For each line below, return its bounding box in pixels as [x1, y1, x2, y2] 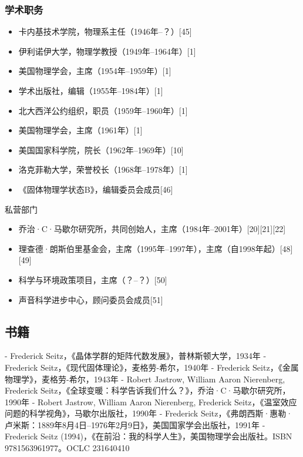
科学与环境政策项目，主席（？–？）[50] [18, 273, 167, 285]
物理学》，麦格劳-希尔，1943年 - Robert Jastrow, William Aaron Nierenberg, [5, 372, 285, 385]
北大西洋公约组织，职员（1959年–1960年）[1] [18, 104, 188, 116]
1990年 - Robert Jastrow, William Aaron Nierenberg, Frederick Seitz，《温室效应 [5, 395, 297, 408]
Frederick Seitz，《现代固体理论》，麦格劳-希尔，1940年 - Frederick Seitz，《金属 [5, 361, 299, 373]
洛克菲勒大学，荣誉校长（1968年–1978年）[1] [18, 163, 188, 176]
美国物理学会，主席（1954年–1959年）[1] [18, 65, 171, 77]
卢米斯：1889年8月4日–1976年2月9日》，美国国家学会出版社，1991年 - [5, 418, 265, 431]
